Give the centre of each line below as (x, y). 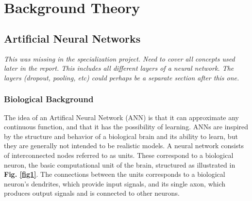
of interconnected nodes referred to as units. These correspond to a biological (119, 155)
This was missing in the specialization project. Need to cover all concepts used (119, 58)
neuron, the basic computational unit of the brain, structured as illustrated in (120, 164)
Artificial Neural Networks (72, 38)
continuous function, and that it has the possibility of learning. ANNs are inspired (126, 127)
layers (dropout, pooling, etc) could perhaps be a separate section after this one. (122, 77)
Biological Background (49, 99)
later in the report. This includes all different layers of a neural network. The (119, 68)
